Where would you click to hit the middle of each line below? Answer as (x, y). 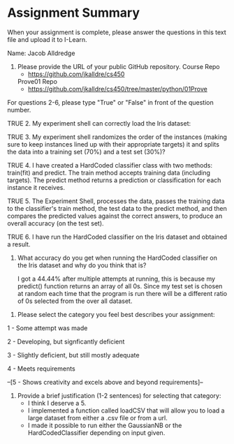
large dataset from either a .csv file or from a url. (97, 417)
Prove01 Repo (37, 81)
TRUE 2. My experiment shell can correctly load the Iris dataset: (99, 123)
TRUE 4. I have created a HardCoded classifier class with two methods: (110, 165)
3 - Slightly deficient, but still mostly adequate (73, 355)
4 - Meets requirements (41, 369)
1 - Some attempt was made (47, 328)
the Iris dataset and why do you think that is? (82, 265)
